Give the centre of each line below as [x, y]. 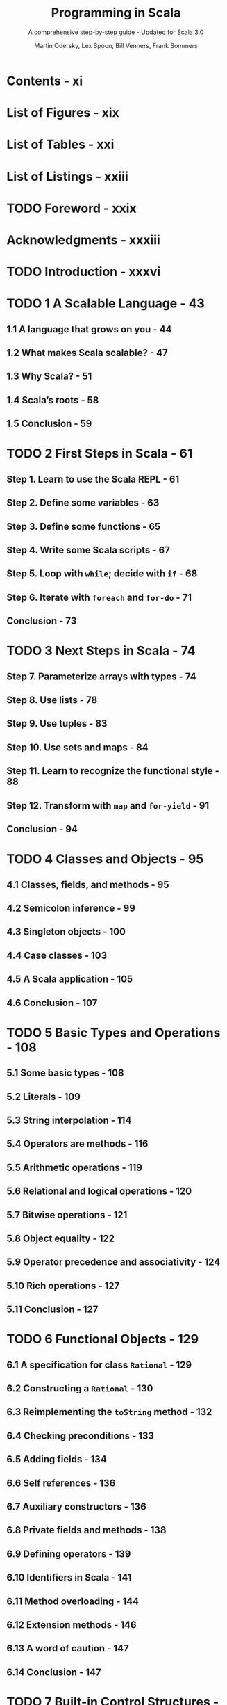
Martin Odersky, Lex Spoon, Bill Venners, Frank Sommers [116, 45]
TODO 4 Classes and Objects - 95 [105, 859]
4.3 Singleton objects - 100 [66, 932]
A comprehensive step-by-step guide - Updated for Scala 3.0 [116, 32]
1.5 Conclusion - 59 [49, 424]
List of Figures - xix [63, 113]
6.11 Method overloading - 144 [73, 1601]
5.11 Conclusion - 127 [52, 1310]
